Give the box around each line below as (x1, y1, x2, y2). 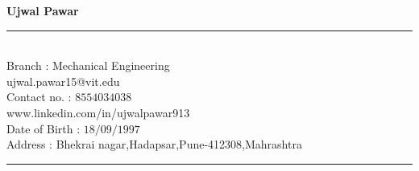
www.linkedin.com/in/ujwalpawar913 (6, 104, 190, 120)
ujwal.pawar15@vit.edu (6, 72, 120, 89)
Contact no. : (6, 88, 72, 105)
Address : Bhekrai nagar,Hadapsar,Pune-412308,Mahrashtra (6, 136, 302, 153)
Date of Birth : (6, 120, 81, 136)
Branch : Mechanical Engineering (6, 57, 170, 74)
